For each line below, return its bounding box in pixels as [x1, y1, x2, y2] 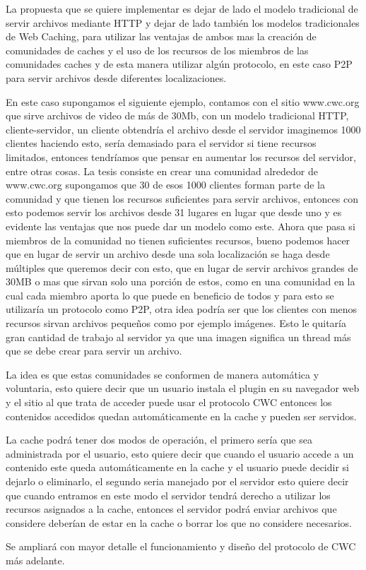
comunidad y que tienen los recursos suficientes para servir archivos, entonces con [6, 191, 358, 206]
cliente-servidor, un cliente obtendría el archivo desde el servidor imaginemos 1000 [6, 121, 361, 136]
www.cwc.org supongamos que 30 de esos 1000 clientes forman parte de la [6, 177, 325, 192]
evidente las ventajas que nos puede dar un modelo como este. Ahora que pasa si [6, 218, 355, 233]
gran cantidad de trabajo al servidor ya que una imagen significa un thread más [6, 329, 351, 344]
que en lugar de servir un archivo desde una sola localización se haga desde [6, 247, 330, 261]
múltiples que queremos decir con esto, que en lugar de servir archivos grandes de [6, 260, 358, 275]
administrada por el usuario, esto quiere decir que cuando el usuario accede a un [6, 446, 354, 461]
